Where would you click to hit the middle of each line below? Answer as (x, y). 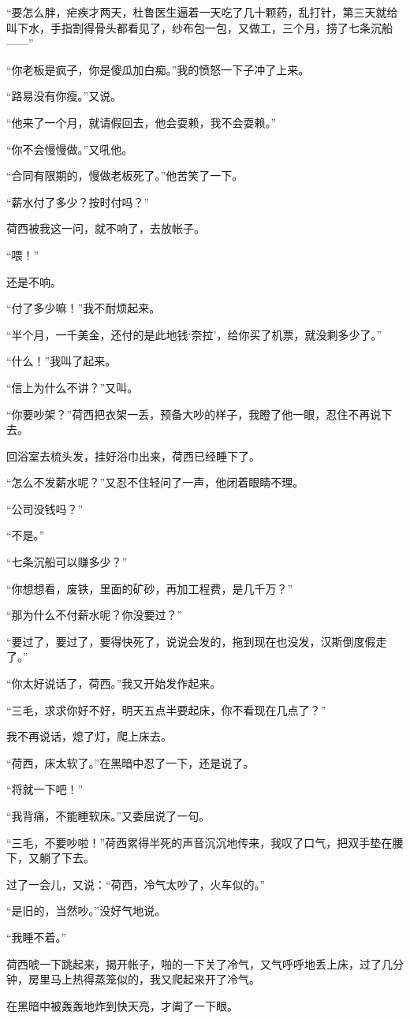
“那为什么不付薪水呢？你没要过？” (95, 615)
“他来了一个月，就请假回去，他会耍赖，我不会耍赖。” (142, 122)
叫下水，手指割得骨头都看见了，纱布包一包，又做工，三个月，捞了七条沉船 (199, 27)
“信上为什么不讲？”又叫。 (73, 387)
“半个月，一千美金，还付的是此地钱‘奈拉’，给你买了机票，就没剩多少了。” (194, 334)
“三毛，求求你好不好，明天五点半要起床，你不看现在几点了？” (166, 709)
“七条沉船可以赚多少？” (67, 562)
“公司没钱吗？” (45, 508)
